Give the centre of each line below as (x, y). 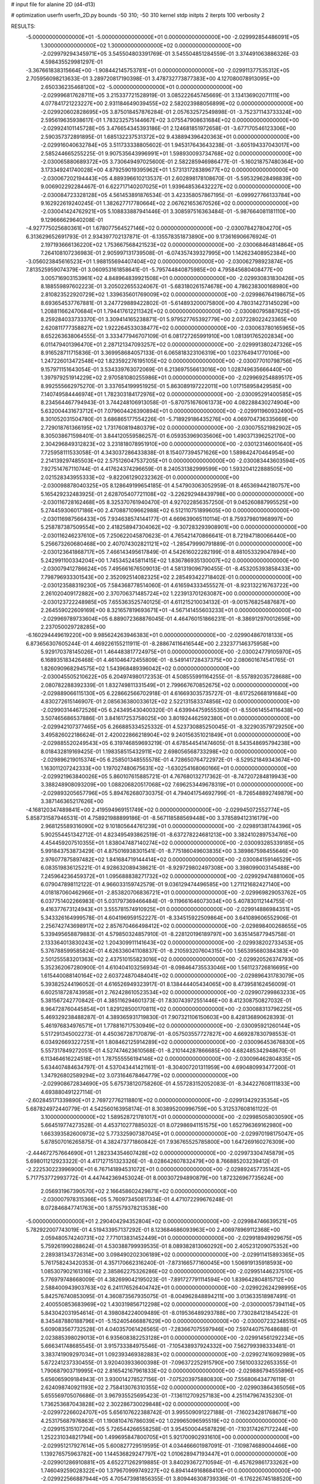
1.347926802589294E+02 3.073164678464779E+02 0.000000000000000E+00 (140, 1075)
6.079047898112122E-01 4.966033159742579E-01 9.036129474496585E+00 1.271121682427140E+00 (165, 884)
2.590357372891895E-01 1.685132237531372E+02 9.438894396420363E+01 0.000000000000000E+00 (170, 137)
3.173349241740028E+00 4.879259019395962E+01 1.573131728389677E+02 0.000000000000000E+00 (169, 170)
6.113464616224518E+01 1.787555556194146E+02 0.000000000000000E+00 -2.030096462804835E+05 (171, 1059)
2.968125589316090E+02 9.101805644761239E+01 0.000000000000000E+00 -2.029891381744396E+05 (171, 826)
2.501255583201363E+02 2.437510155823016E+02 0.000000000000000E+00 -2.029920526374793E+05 (172, 959)
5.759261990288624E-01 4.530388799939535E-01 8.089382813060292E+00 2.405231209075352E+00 (170, 1246)
